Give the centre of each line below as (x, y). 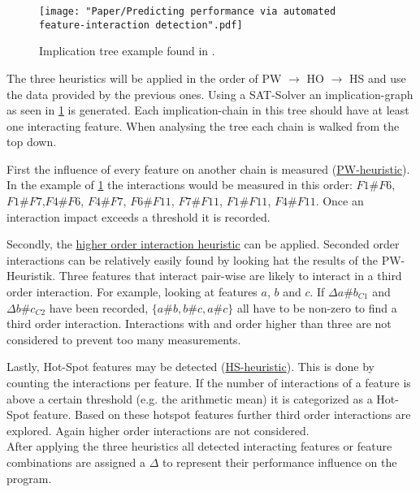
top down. (32, 142)
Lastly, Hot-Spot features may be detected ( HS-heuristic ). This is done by (191, 367)
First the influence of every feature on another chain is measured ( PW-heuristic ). (208, 168)
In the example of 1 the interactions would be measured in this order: (180, 185)
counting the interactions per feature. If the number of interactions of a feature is (209, 382)
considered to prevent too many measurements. (124, 339)
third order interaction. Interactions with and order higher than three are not (199, 324)
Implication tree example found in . (127, 51)
